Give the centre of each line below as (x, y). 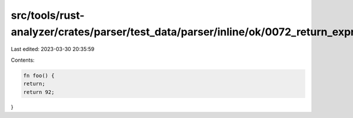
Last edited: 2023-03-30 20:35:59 (53, 49)
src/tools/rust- (48, 15)
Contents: (23, 60)
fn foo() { (39, 75)
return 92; (39, 92)
